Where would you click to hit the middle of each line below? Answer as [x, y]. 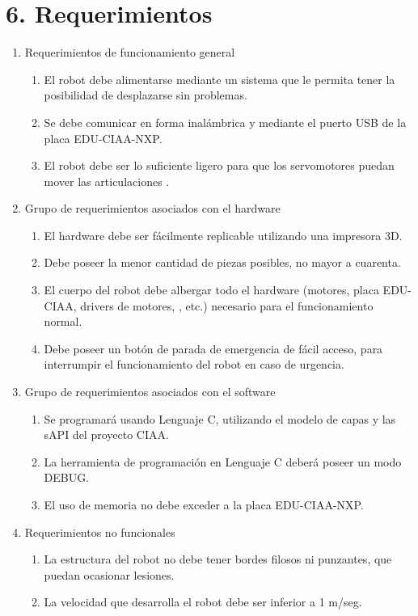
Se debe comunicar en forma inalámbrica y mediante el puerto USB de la [225, 122]
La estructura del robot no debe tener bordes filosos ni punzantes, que [218, 559]
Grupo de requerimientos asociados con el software [150, 392]
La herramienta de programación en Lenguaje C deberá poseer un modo [223, 461]
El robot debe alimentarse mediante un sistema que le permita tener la [220, 79]
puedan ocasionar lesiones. [109, 574]
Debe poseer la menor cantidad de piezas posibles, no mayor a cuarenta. [222, 262]
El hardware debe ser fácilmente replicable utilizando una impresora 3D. [223, 235]
